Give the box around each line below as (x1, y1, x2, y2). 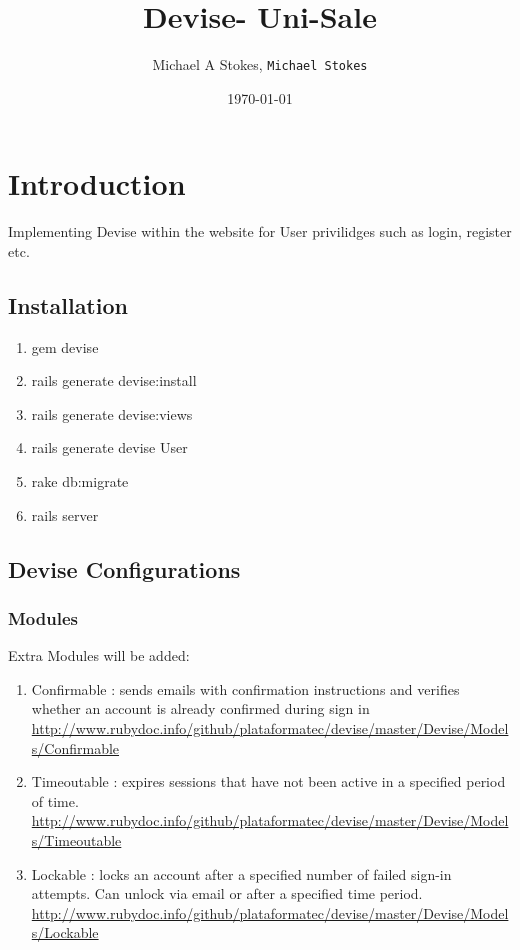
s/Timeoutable (31, 830, 122, 851)
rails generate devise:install (31, 370, 197, 391)
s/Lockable (31, 922, 99, 943)
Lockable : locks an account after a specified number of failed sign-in (31, 863, 452, 884)
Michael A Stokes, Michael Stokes (152, 54, 368, 75)
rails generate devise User (31, 437, 188, 458)
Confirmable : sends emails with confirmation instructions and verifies (31, 678, 460, 699)
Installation (8, 289, 128, 320)
